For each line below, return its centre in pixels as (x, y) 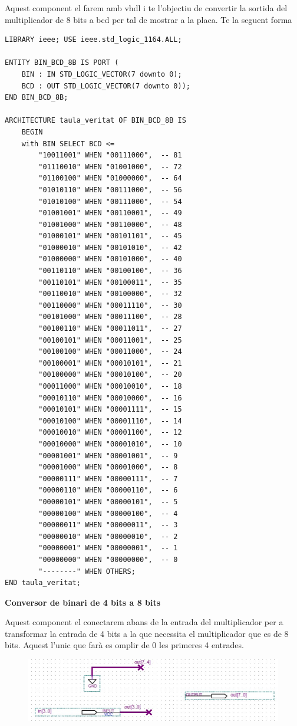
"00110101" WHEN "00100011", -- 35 (110, 282)
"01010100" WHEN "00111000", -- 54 (110, 201)
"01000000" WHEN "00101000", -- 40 (110, 259)
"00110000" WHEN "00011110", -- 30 (110, 305)
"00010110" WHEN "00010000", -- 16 (110, 398)
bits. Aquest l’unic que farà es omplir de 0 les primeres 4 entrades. (124, 645)
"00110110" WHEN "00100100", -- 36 (110, 271)
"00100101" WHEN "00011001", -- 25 (110, 340)
